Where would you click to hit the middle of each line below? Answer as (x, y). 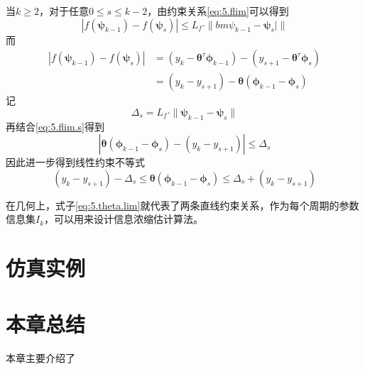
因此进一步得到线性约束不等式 (75, 162)
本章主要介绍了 (40, 357)
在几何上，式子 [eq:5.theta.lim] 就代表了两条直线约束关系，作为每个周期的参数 (182, 205)
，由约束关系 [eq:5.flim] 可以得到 (218, 11)
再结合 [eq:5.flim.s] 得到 (55, 126)
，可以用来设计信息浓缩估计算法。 (124, 219)
